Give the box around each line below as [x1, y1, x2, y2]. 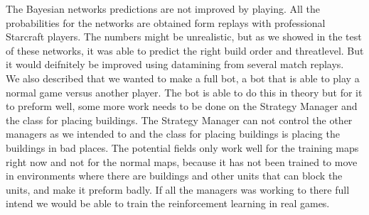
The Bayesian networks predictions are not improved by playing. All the [6, 1, 320, 16]
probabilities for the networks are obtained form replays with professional [6, 15, 326, 30]
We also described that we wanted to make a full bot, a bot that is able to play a [6, 70, 360, 85]
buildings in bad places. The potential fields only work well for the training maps [6, 140, 359, 155]
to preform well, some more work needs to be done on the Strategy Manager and [6, 99, 358, 114]
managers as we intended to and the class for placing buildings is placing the [6, 126, 340, 141]
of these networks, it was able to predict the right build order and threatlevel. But [6, 43, 364, 57]
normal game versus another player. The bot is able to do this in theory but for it [6, 84, 363, 99]
